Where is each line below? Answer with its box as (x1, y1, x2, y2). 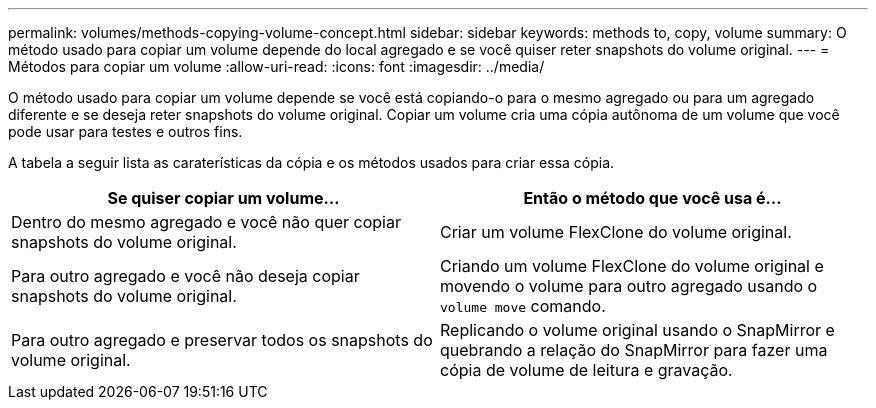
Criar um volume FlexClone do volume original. (440, 222, 792, 242)
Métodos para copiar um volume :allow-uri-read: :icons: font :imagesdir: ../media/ (8, 58, 545, 75)
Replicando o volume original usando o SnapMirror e (440, 320, 835, 340)
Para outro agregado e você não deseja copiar (11, 266, 360, 286)
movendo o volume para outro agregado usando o (440, 276, 818, 296)
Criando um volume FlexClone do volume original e (440, 256, 824, 276)
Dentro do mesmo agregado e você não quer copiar (11, 212, 401, 232)
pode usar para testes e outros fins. (8, 123, 243, 140)
